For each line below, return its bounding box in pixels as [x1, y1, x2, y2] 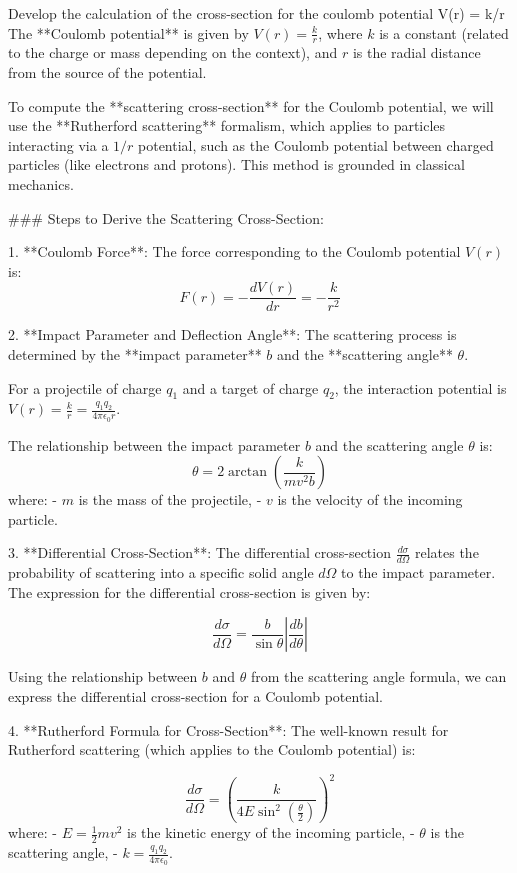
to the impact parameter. [341, 562, 496, 583]
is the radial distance [352, 42, 481, 63]
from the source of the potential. [8, 62, 207, 83]
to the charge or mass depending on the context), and [8, 42, 338, 63]
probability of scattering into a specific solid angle [8, 562, 314, 583]
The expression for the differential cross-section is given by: [8, 581, 371, 602]
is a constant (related [379, 22, 509, 43]
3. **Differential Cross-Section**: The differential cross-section [8, 542, 391, 563]
